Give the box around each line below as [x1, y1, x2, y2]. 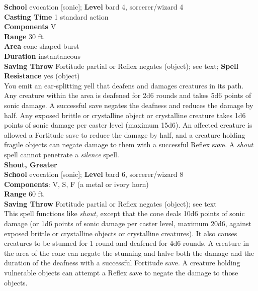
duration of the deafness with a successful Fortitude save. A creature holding [4, 257, 240, 268]
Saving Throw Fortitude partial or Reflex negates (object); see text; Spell [4, 60, 238, 71]
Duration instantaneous [4, 50, 80, 61]
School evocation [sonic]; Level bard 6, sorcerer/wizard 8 [4, 169, 184, 179]
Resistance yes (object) [4, 70, 80, 81]
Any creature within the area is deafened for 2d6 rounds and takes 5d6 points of [4, 90, 251, 101]
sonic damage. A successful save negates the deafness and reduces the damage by [4, 100, 253, 110]
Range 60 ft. [4, 188, 45, 199]
